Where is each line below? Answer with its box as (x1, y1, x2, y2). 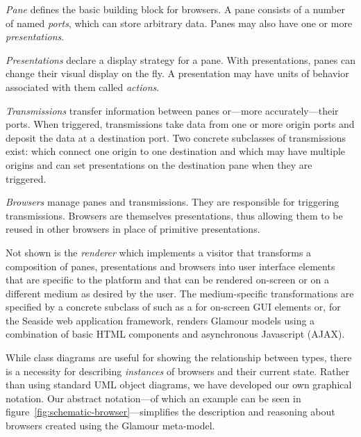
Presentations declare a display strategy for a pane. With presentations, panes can (6, 52, 355, 67)
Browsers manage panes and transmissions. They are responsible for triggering (6, 195, 339, 209)
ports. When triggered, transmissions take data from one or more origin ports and (6, 117, 355, 131)
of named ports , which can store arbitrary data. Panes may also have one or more (6, 15, 353, 30)
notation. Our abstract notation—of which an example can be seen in (6, 390, 301, 405)
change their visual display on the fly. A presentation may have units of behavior (6, 66, 349, 81)
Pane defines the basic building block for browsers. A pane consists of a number (6, 2, 345, 16)
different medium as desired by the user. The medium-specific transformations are (6, 286, 354, 300)
